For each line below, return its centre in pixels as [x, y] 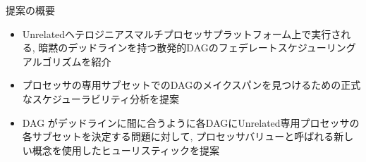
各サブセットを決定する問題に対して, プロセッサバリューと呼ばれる [178, 136]
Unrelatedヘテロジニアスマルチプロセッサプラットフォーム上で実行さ [182, 33]
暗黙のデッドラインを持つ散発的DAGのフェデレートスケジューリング [197, 48]
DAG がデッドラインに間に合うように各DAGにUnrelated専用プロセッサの [191, 122]
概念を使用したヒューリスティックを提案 [126, 150]
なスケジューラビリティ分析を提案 [100, 98]
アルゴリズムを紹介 [67, 61]
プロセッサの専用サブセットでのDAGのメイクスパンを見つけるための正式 [191, 85]
